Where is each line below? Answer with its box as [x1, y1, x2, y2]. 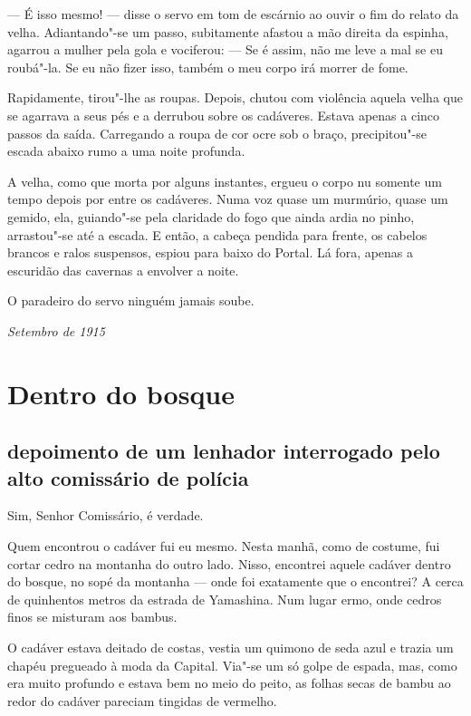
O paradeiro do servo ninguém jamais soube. [7, 291, 255, 310]
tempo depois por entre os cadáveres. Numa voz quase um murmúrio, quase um [7, 189, 448, 208]
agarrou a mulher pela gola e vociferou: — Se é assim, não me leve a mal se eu [7, 40, 443, 59]
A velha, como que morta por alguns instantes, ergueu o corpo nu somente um [7, 171, 442, 190]
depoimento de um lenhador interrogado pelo [7, 437, 440, 465]
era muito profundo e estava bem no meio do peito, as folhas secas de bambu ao [7, 673, 451, 692]
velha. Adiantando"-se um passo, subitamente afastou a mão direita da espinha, [7, 22, 448, 41]
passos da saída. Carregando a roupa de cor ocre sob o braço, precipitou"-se [7, 123, 427, 142]
